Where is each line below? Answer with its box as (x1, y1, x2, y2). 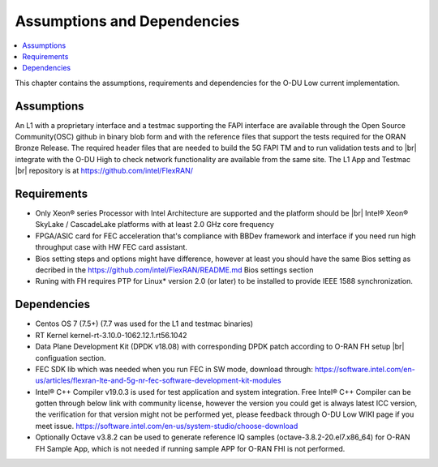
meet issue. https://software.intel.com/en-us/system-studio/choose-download (35, 421, 298, 431)
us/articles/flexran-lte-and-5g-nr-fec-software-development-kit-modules (35, 375, 281, 385)
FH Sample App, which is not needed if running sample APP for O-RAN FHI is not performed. (35, 443, 346, 453)
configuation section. (35, 353, 106, 362)
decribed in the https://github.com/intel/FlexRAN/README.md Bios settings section (35, 265, 314, 275)
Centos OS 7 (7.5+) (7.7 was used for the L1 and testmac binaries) (35, 319, 254, 328)
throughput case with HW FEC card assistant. (35, 242, 188, 252)
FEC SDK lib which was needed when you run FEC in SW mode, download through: (35, 364, 314, 374)
